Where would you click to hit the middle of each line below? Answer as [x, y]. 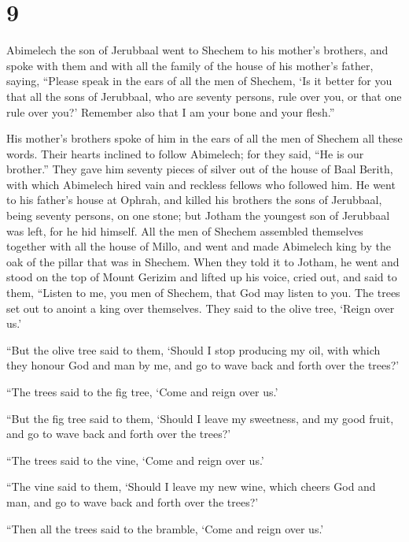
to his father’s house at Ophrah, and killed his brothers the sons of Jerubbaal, [194, 200]
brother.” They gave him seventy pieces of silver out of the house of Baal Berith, [200, 169]
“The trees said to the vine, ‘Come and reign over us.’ [135, 460]
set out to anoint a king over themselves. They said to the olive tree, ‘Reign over [201, 308]
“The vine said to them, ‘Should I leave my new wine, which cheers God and [191, 486]
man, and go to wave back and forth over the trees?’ [133, 501]
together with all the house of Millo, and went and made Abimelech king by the [199, 246]
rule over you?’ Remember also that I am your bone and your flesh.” [171, 111]
